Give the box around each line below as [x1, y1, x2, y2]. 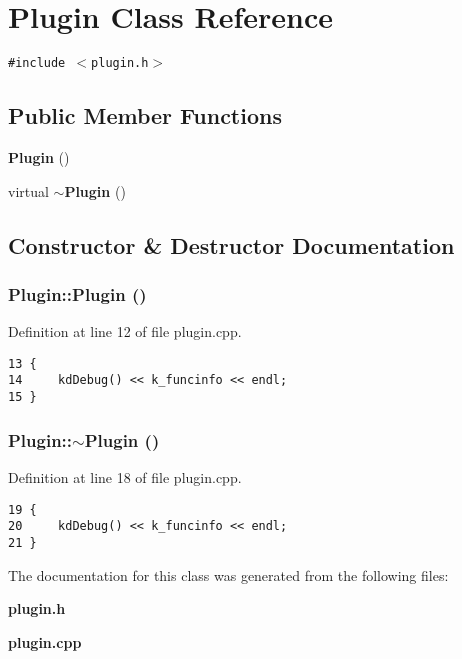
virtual [8, 180, 49, 201]
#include [8, 56, 66, 71]
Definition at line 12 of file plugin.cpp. [8, 321, 242, 342]
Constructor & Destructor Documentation [8, 229, 455, 260]
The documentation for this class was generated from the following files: [8, 564, 449, 585]
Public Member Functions [8, 100, 282, 131]
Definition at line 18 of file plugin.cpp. [8, 466, 242, 487]
